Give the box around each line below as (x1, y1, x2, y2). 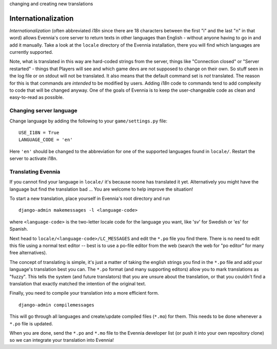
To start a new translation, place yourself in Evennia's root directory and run (9, 195, 170, 202)
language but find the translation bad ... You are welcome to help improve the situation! (9, 186, 193, 192)
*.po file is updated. (9, 320, 53, 326)
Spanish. (9, 226, 28, 232)
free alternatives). (9, 250, 47, 256)
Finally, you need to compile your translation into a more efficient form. (9, 290, 159, 296)
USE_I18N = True (18, 130, 60, 135)
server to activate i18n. (9, 155, 57, 161)
